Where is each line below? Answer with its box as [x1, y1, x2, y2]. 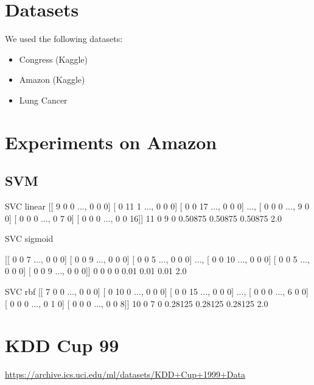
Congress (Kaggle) [19, 52, 88, 65]
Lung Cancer [19, 93, 68, 106]
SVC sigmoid [5, 232, 54, 245]
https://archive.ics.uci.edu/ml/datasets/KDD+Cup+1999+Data [5, 368, 245, 381]
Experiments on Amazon [5, 129, 217, 154]
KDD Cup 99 [5, 333, 119, 358]
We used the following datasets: [5, 32, 123, 45]
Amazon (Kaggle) [19, 73, 85, 86]
